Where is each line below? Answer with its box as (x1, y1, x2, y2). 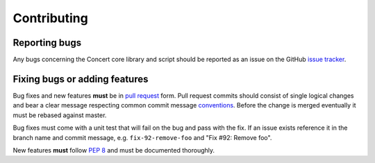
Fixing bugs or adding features (12, 73, 149, 85)
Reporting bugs (12, 37, 82, 49)
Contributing (12, 10, 88, 26)
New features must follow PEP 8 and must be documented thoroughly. (12, 146, 215, 154)
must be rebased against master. (12, 111, 107, 119)
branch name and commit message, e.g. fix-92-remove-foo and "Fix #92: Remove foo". (12, 133, 272, 141)
